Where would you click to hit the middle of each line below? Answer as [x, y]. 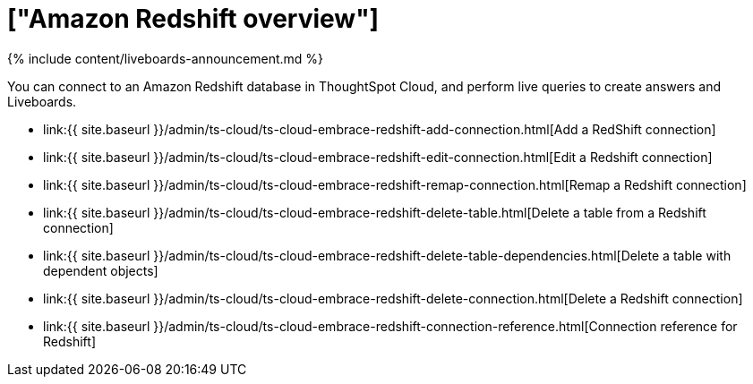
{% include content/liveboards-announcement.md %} [166, 58]
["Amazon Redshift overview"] [193, 19]
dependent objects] [101, 270]
